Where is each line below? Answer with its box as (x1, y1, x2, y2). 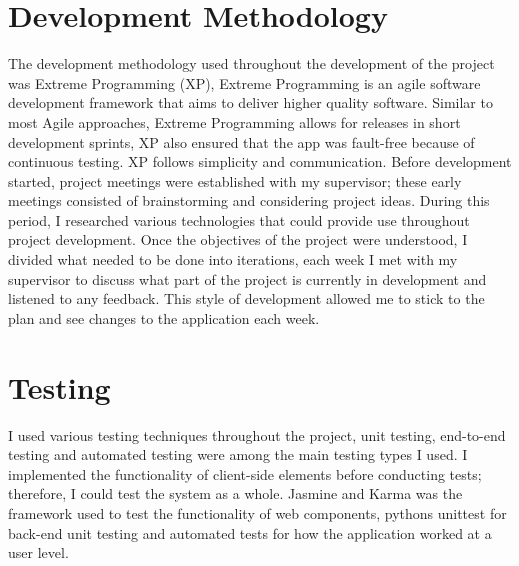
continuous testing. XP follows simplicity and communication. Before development (8, 151, 512, 172)
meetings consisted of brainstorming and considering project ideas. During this (8, 190, 490, 211)
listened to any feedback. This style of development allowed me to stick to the (8, 288, 485, 309)
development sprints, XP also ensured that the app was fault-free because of (8, 131, 475, 152)
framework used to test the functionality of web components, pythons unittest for (8, 502, 507, 523)
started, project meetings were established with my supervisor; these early (8, 170, 462, 191)
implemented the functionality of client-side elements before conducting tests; (8, 463, 482, 484)
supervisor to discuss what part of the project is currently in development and (8, 268, 487, 289)
